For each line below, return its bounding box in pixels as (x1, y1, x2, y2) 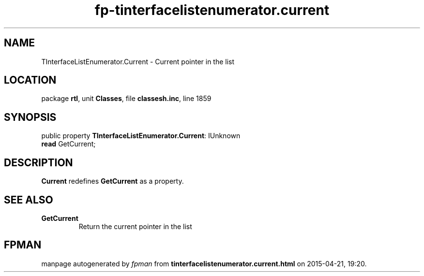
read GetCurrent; (41, 140, 96, 148)
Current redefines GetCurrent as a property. (41, 177, 184, 186)
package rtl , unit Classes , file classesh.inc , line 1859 (41, 94, 212, 103)
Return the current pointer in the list (78, 222, 192, 231)
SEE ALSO (4, 193, 53, 206)
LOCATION (4, 74, 57, 87)
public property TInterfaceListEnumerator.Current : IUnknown (41, 131, 241, 140)
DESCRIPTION (4, 156, 73, 169)
